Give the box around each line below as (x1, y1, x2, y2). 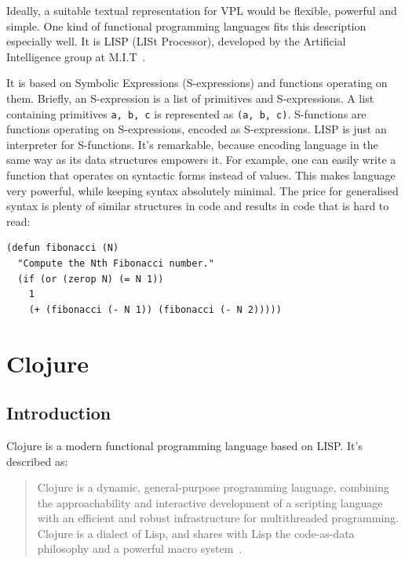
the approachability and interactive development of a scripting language (37, 494, 383, 510)
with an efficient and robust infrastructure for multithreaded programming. (37, 510, 399, 526)
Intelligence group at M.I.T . (6, 48, 146, 64)
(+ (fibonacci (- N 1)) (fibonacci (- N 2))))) (28, 303, 282, 315)
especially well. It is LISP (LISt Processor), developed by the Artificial (6, 33, 346, 49)
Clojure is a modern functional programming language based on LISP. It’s (6, 437, 363, 453)
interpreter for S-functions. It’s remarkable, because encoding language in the (6, 136, 378, 152)
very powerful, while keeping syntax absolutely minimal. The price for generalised (6, 182, 399, 198)
